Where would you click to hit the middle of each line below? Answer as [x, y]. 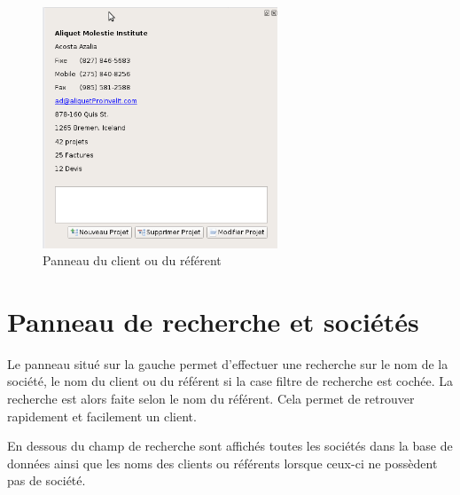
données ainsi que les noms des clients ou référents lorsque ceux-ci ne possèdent [222, 463]
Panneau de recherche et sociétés [213, 321]
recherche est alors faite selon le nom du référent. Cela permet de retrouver [211, 399]
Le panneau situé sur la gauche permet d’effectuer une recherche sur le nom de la [228, 363]
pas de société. [47, 480]
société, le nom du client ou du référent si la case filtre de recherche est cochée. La [230, 381]
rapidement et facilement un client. [102, 416]
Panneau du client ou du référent [132, 260]
